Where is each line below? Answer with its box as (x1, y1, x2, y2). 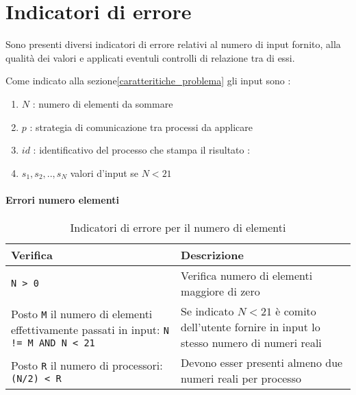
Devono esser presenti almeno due (181, 355, 343, 371)
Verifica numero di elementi (181, 267, 313, 284)
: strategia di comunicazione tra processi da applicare (29, 119, 253, 134)
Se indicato (181, 303, 234, 320)
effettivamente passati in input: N (11, 321, 170, 337)
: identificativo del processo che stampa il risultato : (33, 143, 251, 157)
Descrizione (181, 247, 244, 263)
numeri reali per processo (181, 370, 301, 387)
